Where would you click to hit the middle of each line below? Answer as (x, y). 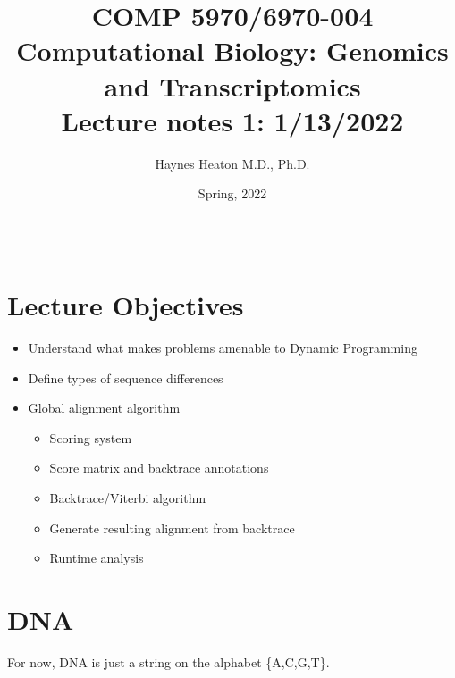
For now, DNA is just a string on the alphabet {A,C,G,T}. (169, 661)
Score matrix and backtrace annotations (159, 468)
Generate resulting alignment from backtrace (172, 527)
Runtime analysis (97, 558)
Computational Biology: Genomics (232, 50)
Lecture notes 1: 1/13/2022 (232, 120)
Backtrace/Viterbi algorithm (128, 497)
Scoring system (91, 437)
